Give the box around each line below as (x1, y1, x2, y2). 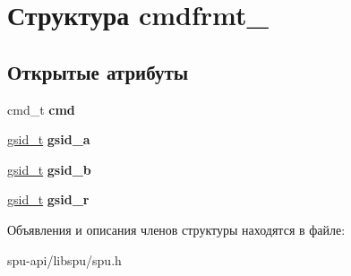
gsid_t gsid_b (7, 160, 91, 178)
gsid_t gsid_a (7, 130, 90, 149)
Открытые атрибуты (7, 57, 189, 85)
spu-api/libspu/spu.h (7, 250, 122, 269)
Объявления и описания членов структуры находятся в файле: (7, 220, 346, 238)
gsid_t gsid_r (7, 190, 90, 209)
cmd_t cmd (7, 99, 75, 118)
